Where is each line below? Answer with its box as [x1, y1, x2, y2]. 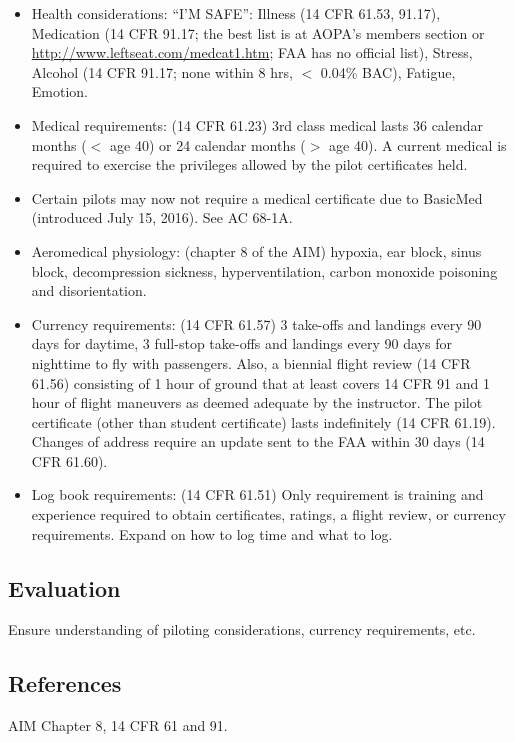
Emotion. [31, 81, 89, 102]
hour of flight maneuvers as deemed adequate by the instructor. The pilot [31, 392, 483, 413]
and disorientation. [31, 280, 147, 301]
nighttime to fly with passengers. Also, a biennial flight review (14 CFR [31, 352, 471, 373]
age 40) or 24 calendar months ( [110, 134, 306, 155]
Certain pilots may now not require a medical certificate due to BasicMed [31, 187, 483, 208]
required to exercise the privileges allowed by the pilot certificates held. [31, 154, 468, 175]
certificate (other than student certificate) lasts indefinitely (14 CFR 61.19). [31, 411, 496, 432]
